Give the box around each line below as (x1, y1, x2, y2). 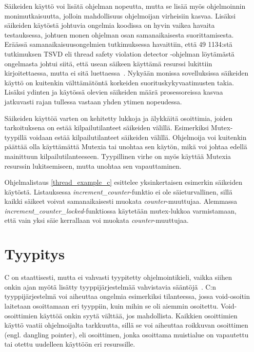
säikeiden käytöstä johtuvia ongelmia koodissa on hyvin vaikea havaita (4, 20, 215, 30)
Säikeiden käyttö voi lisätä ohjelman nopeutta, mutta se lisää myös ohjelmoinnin (4, 1, 246, 11)
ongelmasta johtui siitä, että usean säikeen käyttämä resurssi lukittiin (4, 58, 213, 68)
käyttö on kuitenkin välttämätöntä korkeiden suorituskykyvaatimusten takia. (4, 77, 234, 87)
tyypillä (4, 132, 27, 142)
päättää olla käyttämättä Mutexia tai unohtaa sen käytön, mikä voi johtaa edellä (4, 141, 247, 152)
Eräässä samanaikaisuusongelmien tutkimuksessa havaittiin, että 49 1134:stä (4, 39, 233, 49)
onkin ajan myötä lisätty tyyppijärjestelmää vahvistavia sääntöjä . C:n (4, 281, 216, 292)
